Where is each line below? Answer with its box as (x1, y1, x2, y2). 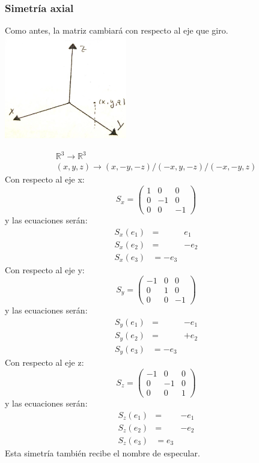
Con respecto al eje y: (5, 263, 85, 276)
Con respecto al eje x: (5, 173, 85, 186)
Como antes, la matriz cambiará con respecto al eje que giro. (5, 24, 228, 37)
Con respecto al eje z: (5, 356, 84, 369)
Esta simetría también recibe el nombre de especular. (5, 446, 200, 459)
